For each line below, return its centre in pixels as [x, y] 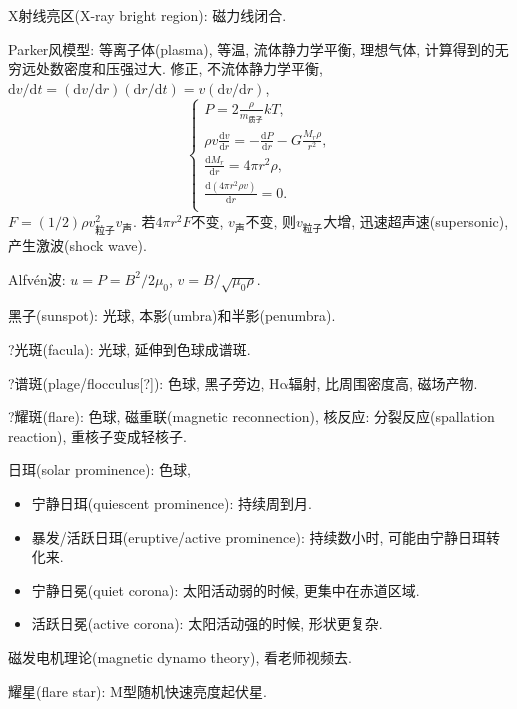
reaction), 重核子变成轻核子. [97, 435]
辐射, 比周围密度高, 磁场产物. [383, 382]
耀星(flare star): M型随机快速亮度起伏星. [137, 690]
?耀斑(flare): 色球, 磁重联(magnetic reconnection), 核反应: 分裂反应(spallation [251, 416]
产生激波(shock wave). [77, 245]
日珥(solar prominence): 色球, [99, 469]
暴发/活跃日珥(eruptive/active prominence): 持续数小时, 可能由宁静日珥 [259, 536]
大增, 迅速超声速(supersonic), [416, 220]
